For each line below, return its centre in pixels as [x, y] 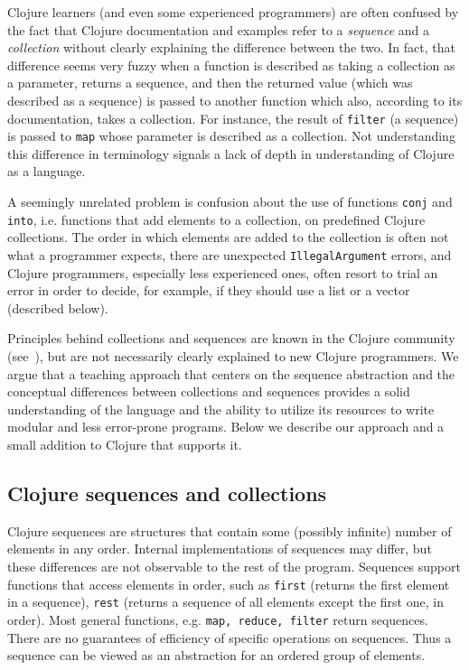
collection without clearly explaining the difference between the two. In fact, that [231, 47]
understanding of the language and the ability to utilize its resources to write [221, 409]
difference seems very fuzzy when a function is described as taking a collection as [231, 65]
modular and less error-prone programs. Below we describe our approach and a [226, 427]
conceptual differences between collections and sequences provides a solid [209, 391]
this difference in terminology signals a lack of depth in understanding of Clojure [231, 153]
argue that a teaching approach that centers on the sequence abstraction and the [231, 373]
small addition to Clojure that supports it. [125, 444]
